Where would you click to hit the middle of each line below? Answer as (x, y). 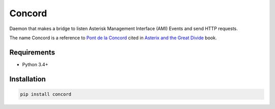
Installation (28, 79)
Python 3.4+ (35, 64)
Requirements (32, 52)
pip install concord (46, 94)
